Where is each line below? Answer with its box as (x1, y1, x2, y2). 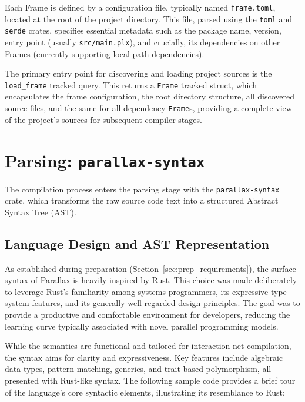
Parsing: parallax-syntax (5, 148, 205, 172)
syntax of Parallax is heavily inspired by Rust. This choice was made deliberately (5, 274, 297, 286)
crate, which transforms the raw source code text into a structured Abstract (5, 194, 279, 207)
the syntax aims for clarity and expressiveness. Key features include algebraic (5, 351, 283, 363)
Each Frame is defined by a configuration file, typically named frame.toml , (5, 1, 276, 13)
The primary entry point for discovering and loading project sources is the (5, 67, 272, 79)
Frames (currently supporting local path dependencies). (5, 47, 205, 59)
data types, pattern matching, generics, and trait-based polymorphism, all (5, 363, 272, 375)
